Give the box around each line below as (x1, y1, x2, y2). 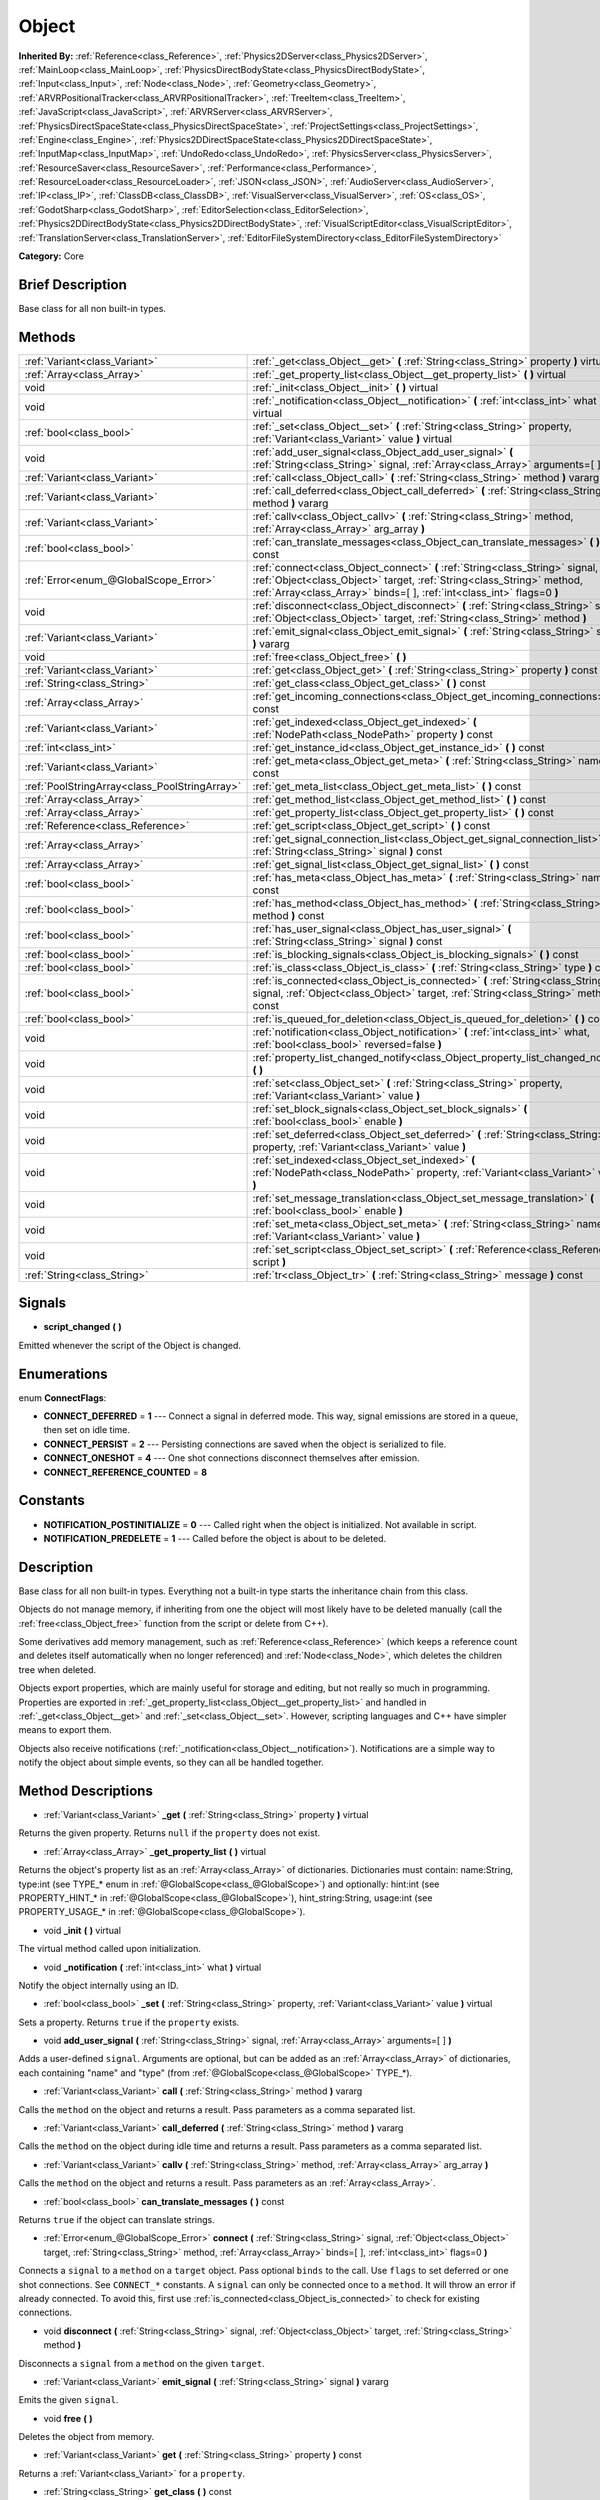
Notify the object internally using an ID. (18, 1979, 179, 1991)
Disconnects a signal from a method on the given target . (18, 2357, 265, 2369)
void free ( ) (43, 2412, 93, 2424)
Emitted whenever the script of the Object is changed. (18, 1339, 242, 1351)
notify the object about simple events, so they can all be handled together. (18, 1756, 324, 1769)
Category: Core (18, 250, 85, 262)
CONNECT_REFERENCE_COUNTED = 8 (43, 1466, 208, 1478)
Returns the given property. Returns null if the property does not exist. (18, 1827, 321, 1839)
